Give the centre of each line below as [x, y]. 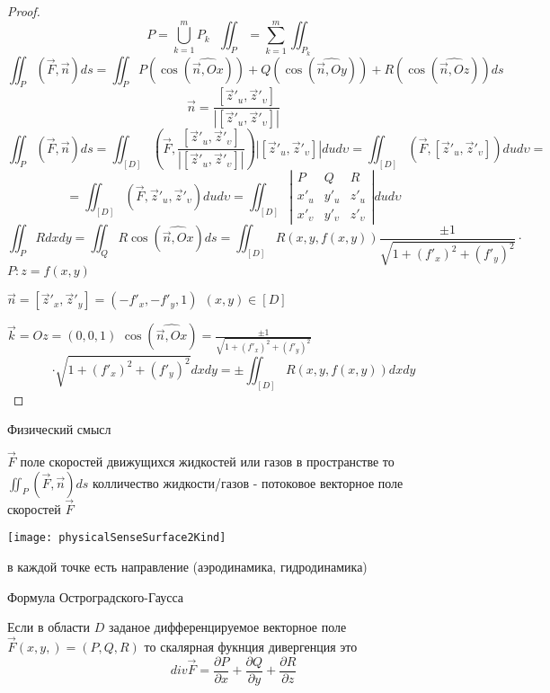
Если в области [49, 627]
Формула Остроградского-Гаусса [96, 596]
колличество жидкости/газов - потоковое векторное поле [248, 482]
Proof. [24, 11]
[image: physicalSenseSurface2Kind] [117, 538]
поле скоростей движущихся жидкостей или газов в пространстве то [207, 461]
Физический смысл [59, 429]
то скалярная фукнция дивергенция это [251, 647]
